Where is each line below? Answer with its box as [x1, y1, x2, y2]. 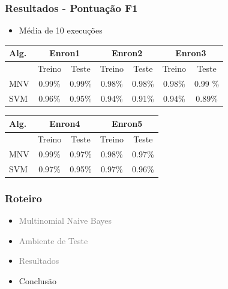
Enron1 [49, 47, 80, 59]
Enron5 [112, 117, 143, 130]
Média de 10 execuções [19, 24, 103, 36]
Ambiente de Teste [19, 234, 88, 247]
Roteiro [5, 190, 42, 205]
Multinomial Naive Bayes [19, 214, 112, 227]
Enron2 [112, 47, 143, 59]
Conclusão [19, 275, 57, 287]
